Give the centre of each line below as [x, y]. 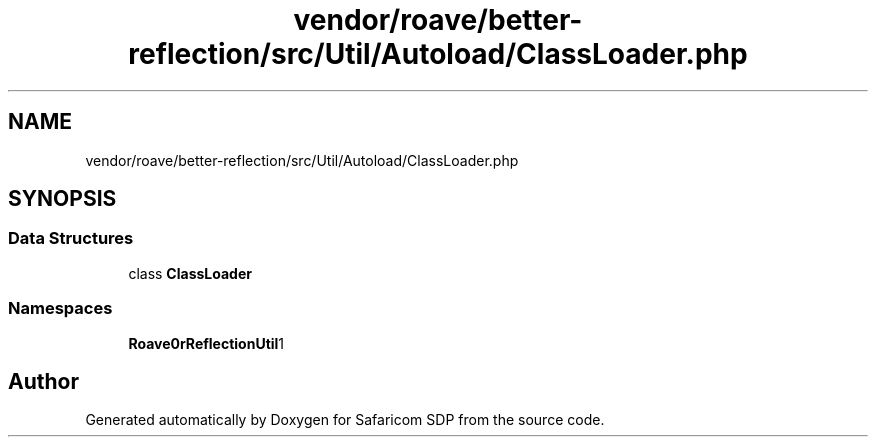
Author [43, 381]
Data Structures [71, 238]
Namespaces [60, 308]
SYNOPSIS [62, 199]
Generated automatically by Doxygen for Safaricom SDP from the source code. [345, 420]
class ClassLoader [190, 273]
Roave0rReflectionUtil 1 [206, 343]
